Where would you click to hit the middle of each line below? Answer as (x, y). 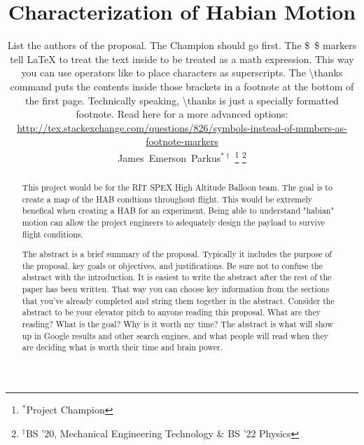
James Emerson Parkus (169, 157)
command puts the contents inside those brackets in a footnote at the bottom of (182, 86)
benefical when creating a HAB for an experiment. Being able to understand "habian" (178, 211)
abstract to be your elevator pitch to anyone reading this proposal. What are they (171, 312)
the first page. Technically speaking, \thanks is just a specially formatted (182, 100)
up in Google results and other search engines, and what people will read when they (175, 335)
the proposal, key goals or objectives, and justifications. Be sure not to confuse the (172, 265)
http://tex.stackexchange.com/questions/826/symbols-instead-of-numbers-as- (182, 127)
